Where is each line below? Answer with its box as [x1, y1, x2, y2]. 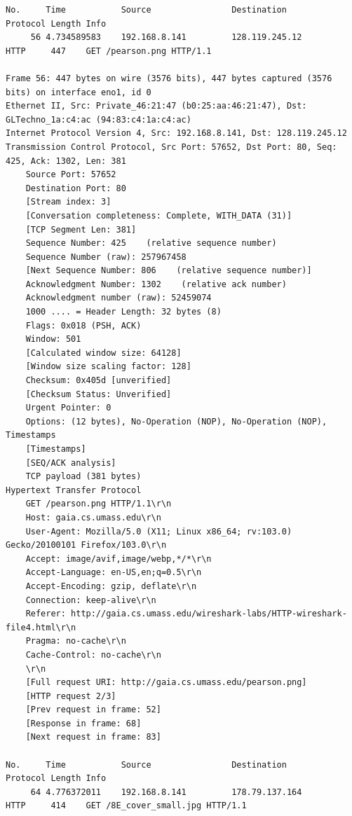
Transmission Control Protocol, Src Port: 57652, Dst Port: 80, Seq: [6, 141, 337, 152]
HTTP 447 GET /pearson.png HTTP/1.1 [6, 46, 212, 56]
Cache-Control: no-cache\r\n [25, 649, 161, 660]
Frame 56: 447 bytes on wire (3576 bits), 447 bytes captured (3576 [6, 73, 332, 83]
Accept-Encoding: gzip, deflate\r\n [25, 581, 197, 591]
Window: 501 [25, 334, 81, 345]
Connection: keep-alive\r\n [25, 595, 156, 605]
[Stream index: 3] [25, 197, 111, 207]
